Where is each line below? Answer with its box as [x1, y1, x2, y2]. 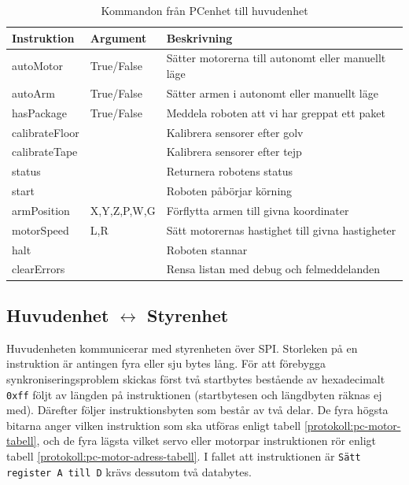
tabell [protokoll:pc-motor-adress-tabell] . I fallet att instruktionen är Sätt [6, 447, 361, 464]
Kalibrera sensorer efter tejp [166, 143, 302, 160]
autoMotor [12, 57, 64, 74]
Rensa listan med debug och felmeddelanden [166, 261, 381, 277]
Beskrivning [166, 29, 233, 46]
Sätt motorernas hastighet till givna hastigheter [166, 221, 396, 238]
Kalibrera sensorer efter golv [166, 124, 304, 140]
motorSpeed [12, 221, 69, 238]
